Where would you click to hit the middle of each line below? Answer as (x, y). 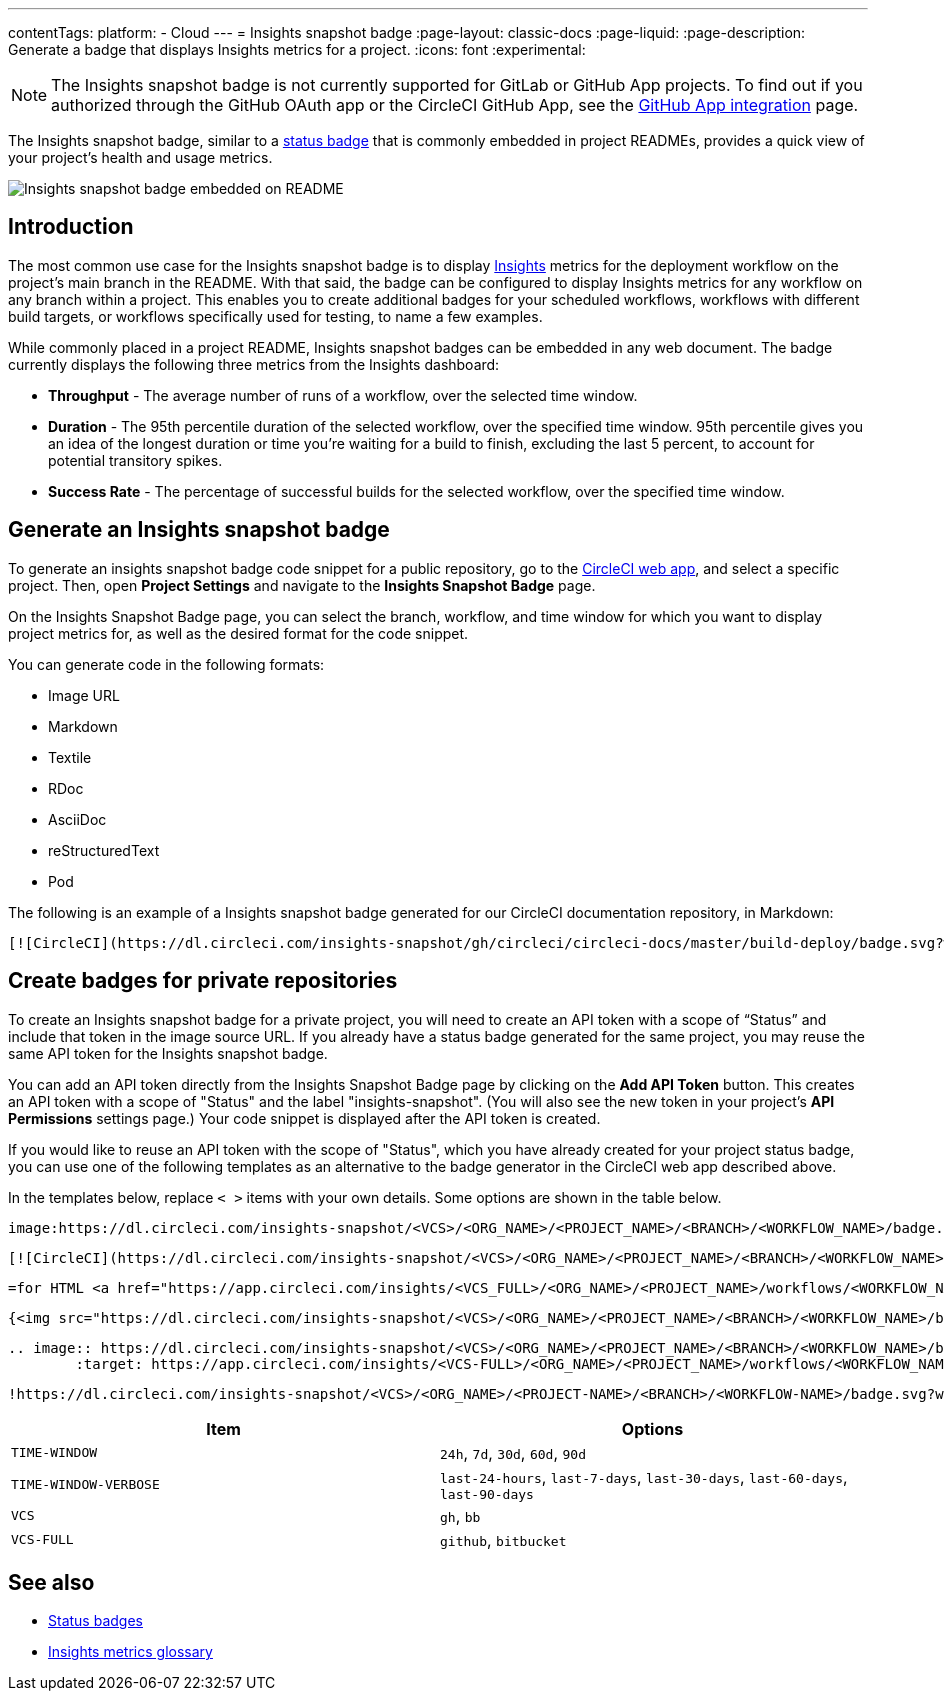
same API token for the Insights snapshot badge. (168, 1053)
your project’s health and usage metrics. (140, 157)
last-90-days (487, 1494)
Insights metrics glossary (130, 1652)
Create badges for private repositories (203, 981)
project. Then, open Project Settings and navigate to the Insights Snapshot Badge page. (302, 585)
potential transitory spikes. (135, 460)
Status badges (95, 1621)
